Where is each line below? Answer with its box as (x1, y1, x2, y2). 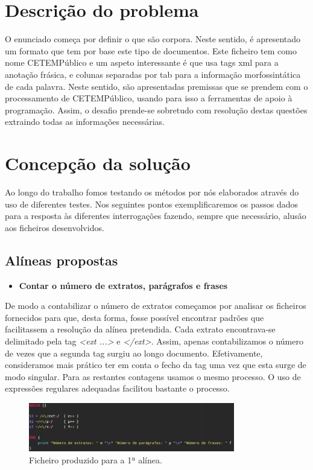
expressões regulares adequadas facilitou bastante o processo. (5, 382, 230, 395)
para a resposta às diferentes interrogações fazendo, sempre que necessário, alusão (5, 209, 306, 222)
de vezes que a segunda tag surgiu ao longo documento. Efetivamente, (5, 346, 263, 359)
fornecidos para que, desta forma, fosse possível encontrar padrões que (5, 311, 264, 323)
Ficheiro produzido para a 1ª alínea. (29, 453, 162, 466)
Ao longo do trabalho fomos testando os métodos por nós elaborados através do (5, 186, 299, 198)
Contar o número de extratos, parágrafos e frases (19, 279, 228, 291)
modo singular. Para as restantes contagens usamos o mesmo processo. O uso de (5, 370, 301, 383)
